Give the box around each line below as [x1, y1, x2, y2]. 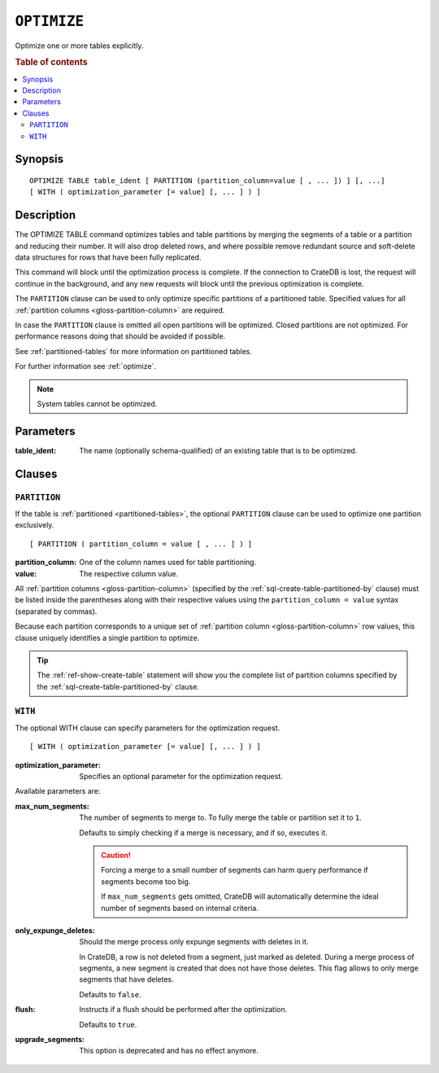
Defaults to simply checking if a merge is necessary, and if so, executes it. [79, 827, 328, 838]
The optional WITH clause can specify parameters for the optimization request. [15, 723, 280, 733]
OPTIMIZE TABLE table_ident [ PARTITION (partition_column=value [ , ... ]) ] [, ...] [29, 176, 385, 185]
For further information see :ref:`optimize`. [15, 361, 156, 371]
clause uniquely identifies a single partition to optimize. [15, 633, 200, 642]
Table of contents [15, 57, 89, 68]
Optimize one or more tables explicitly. [15, 41, 144, 50]
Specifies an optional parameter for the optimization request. [79, 772, 284, 781]
